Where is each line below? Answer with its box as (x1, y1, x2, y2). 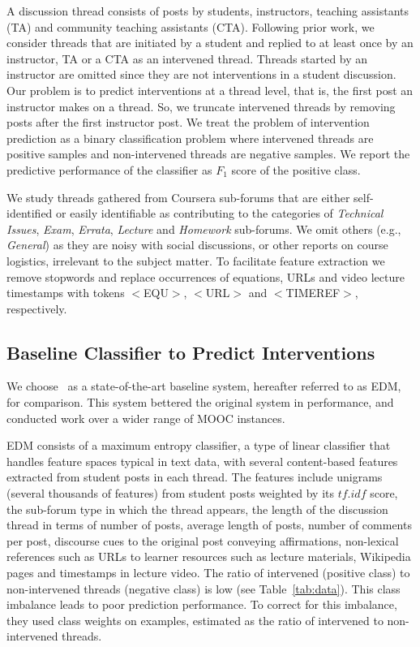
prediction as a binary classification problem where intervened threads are (6, 129, 374, 146)
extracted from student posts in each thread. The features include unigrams (6, 468, 383, 485)
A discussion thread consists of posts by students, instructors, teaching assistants (6, 2, 409, 19)
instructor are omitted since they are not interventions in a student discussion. (6, 66, 396, 83)
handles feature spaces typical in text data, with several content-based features (6, 452, 398, 469)
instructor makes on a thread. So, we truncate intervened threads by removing (6, 97, 396, 114)
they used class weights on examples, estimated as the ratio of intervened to (6, 611, 384, 628)
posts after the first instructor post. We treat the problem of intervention (6, 114, 370, 131)
